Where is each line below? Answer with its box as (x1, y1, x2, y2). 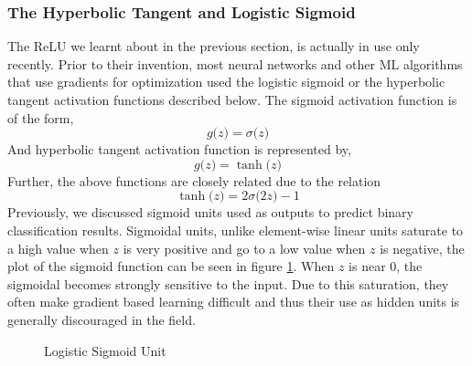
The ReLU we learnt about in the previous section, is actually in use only (7, 37, 420, 56)
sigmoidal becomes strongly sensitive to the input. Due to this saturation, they (7, 274, 449, 293)
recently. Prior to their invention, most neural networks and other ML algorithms (7, 54, 463, 73)
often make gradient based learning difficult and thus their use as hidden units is (7, 292, 460, 311)
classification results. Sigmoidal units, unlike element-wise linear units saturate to (7, 220, 464, 239)
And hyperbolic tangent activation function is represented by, (7, 140, 351, 159)
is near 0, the (349, 256, 423, 276)
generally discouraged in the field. (7, 309, 196, 329)
